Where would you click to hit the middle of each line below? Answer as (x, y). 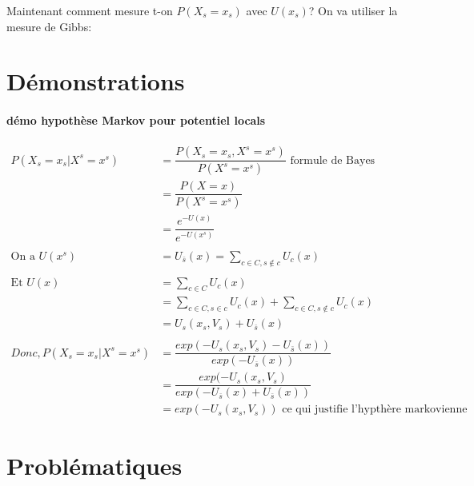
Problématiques (94, 465)
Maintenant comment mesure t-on (90, 10)
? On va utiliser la (353, 10)
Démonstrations (96, 81)
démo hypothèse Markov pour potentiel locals (136, 120)
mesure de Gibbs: (49, 26)
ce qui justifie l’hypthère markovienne (375, 410)
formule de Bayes (333, 160)
